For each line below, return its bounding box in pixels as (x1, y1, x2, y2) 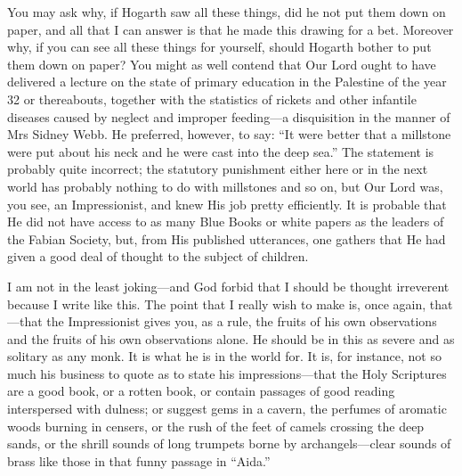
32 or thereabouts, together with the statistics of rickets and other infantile (7, 89, 417, 108)
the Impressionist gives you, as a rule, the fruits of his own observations (46, 312, 437, 331)
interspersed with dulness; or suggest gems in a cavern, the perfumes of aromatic (7, 399, 447, 418)
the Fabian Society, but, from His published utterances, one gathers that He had (7, 229, 446, 248)
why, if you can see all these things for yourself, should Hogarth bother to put (7, 37, 432, 56)
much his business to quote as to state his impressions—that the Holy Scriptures (7, 364, 447, 382)
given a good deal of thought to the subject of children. (7, 247, 309, 266)
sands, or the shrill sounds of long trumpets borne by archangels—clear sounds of (7, 434, 451, 453)
